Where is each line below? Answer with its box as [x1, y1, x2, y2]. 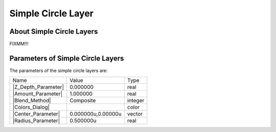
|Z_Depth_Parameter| [12, 83, 64, 91]
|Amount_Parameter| [12, 90, 63, 97]
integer [127, 97, 145, 104]
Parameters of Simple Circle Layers [9, 54, 124, 62]
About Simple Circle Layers [9, 27, 98, 36]
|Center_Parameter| [12, 111, 60, 118]
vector [127, 111, 143, 118]
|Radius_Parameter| [12, 117, 60, 124]
